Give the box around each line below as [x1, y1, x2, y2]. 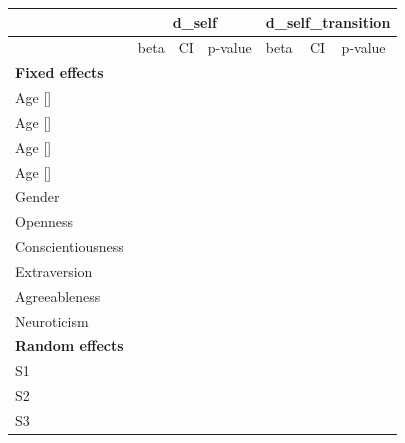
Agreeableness [15, 285, 101, 306]
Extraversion [15, 260, 93, 281]
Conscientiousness [15, 236, 124, 257]
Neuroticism [15, 310, 89, 331]
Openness [15, 211, 74, 232]
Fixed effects [15, 62, 104, 83]
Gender [15, 186, 60, 207]
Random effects [15, 335, 124, 356]
